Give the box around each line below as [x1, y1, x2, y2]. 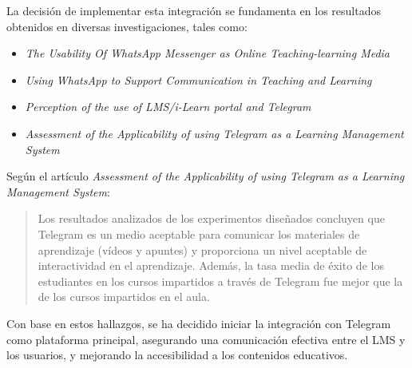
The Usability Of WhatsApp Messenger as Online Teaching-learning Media [25, 45, 390, 61]
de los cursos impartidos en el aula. [38, 288, 210, 305]
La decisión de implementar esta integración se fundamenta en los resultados [6, 2, 381, 18]
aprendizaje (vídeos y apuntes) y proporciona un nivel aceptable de [38, 241, 367, 258]
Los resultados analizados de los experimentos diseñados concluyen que [38, 210, 385, 227]
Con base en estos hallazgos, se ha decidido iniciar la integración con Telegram [6, 315, 391, 331]
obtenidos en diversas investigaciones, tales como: [6, 18, 248, 34]
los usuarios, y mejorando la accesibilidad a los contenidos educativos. [6, 346, 348, 363]
